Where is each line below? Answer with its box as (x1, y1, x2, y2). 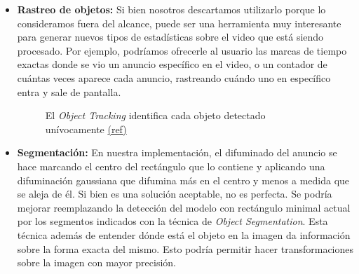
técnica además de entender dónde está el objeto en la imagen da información (17, 227, 351, 242)
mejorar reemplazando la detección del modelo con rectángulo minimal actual (17, 200, 351, 214)
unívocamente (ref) (45, 121, 127, 136)
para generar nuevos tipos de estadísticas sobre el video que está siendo (17, 29, 324, 44)
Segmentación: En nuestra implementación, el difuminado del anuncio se (17, 145, 337, 160)
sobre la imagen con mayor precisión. (17, 255, 176, 270)
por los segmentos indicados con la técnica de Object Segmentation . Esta (17, 214, 328, 228)
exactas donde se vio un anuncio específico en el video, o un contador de (17, 57, 327, 71)
